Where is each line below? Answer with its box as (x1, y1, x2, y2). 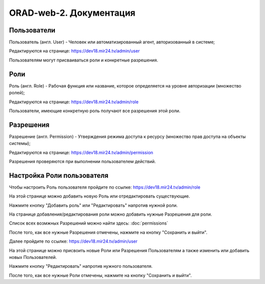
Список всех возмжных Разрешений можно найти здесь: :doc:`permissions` (9, 220, 168, 226)
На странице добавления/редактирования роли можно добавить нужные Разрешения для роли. (9, 211, 212, 217)
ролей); (9, 90, 25, 96)
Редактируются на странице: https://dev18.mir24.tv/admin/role (9, 99, 139, 105)
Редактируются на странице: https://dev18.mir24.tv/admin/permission (9, 149, 154, 155)
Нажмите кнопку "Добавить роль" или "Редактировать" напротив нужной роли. (9, 202, 178, 208)
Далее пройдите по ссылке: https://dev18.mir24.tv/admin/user (9, 238, 137, 244)
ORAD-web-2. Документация (9, 7, 136, 18)
